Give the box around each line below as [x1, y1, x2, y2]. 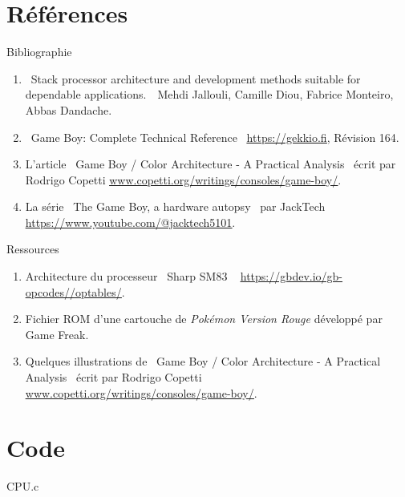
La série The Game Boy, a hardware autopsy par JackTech [25, 198, 326, 215]
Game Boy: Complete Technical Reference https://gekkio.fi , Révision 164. [30, 128, 399, 145]
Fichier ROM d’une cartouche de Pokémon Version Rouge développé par [25, 310, 383, 327]
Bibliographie [6, 43, 72, 60]
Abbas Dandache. [25, 101, 112, 118]
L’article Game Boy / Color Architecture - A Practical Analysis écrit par [25, 156, 396, 172]
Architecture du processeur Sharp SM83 [25, 268, 228, 285]
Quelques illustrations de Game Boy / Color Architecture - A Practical [25, 353, 381, 370]
